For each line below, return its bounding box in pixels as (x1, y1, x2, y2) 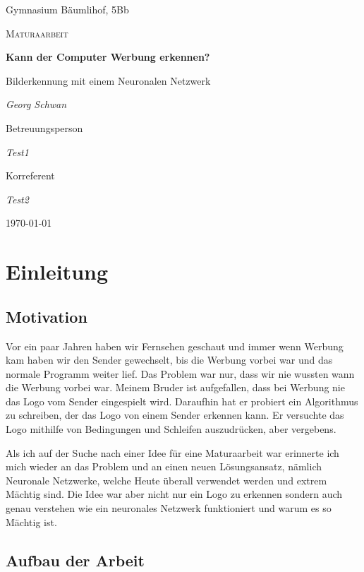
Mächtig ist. (6, 514, 57, 529)
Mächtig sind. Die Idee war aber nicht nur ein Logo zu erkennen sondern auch (6, 487, 343, 501)
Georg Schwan (6, 97, 67, 112)
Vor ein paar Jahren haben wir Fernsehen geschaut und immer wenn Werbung (6, 338, 344, 353)
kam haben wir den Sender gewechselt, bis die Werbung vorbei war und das (6, 352, 333, 367)
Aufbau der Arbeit (6, 549, 145, 571)
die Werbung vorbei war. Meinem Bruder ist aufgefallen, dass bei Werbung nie (6, 380, 345, 395)
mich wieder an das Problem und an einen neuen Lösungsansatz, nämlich (6, 459, 322, 474)
